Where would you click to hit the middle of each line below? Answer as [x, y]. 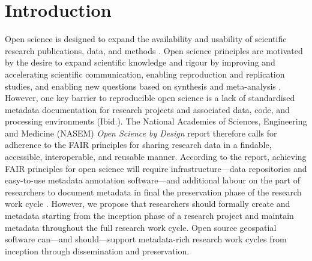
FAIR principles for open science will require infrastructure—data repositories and [156, 168]
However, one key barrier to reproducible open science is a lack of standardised [150, 98]
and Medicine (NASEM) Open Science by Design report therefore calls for [141, 133]
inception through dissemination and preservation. [97, 250]
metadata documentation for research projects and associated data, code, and [147, 109]
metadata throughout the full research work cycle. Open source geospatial [141, 227]
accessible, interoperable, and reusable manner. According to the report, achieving [156, 157]
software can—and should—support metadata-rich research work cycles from [146, 239]
